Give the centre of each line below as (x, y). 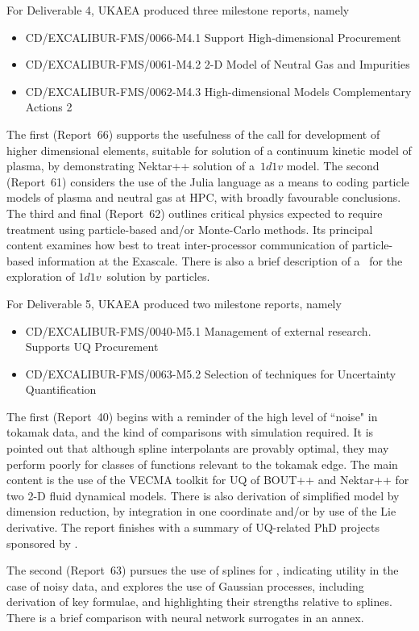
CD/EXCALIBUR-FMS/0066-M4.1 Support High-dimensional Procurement (213, 37)
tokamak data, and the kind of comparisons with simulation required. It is (190, 432)
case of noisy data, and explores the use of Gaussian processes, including (185, 585)
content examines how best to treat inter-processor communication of (177, 245)
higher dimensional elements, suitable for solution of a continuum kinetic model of (209, 150)
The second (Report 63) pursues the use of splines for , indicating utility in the (203, 570)
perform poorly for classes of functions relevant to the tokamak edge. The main (202, 464)
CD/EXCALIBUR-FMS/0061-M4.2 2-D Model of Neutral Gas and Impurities (218, 64)
